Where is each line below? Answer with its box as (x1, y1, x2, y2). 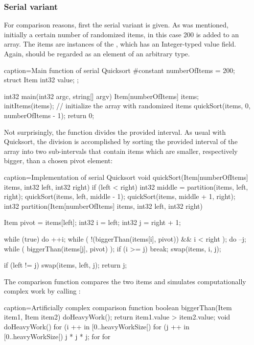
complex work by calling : (4, 286, 81, 296)
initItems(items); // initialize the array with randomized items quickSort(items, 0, (4, 100, 251, 111)
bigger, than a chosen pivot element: (4, 155, 113, 166)
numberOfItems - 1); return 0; (4, 110, 94, 120)
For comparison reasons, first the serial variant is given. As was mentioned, (4, 20, 229, 30)
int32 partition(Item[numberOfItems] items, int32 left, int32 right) (4, 200, 203, 211)
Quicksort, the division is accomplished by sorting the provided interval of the (4, 136, 238, 147)
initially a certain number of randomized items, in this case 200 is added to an (4, 29, 239, 39)
